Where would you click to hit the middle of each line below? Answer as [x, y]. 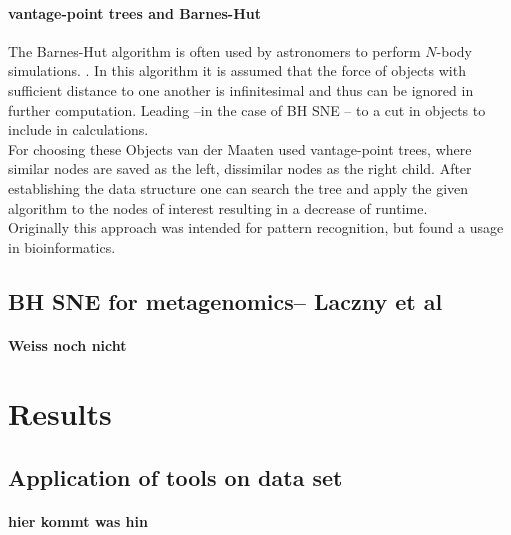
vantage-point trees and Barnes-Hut [135, 12]
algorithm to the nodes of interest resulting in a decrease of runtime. [218, 207]
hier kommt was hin [78, 521]
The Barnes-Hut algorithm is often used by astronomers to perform [214, 50]
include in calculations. [78, 129]
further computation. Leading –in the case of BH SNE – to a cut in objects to [247, 109]
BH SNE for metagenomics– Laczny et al [225, 300]
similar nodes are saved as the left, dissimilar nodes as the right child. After [240, 168]
